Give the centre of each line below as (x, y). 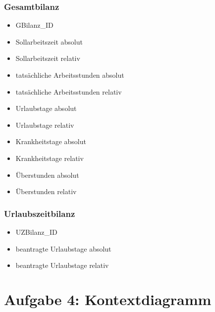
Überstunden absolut (47, 175)
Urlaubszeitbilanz (40, 213)
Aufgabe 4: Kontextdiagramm (108, 299)
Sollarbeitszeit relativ (48, 58)
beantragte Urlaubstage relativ (62, 265)
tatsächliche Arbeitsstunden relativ (69, 91)
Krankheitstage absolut (51, 141)
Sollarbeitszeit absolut (49, 41)
